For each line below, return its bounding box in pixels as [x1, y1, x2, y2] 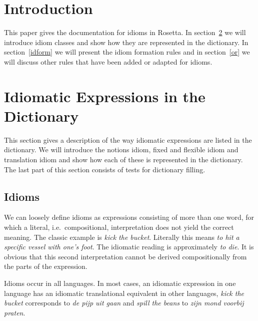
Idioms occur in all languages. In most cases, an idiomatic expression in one [4, 277, 236, 288]
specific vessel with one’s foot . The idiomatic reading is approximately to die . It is [4, 241, 254, 252]
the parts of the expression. [4, 261, 87, 271]
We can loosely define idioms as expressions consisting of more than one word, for [4, 212, 254, 222]
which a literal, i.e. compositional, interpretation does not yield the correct [4, 221, 234, 232]
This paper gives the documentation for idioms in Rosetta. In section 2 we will [4, 27, 246, 38]
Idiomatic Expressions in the [4, 86, 205, 106]
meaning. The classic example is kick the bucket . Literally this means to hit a [4, 231, 239, 242]
